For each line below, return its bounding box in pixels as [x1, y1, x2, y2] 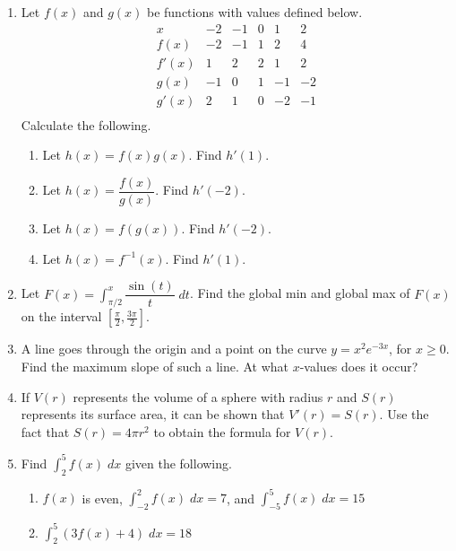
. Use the [379, 405, 429, 424]
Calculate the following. [21, 115, 151, 134]
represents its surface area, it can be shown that [21, 405, 285, 424]
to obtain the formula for [153, 422, 291, 441]
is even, [82, 488, 123, 507]
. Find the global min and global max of [189, 284, 410, 302]
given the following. [125, 453, 232, 472]
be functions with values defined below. [146, 3, 363, 21]
